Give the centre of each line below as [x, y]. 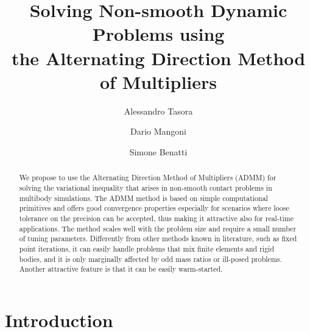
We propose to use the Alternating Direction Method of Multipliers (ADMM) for [148, 178]
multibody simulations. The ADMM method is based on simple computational [143, 198]
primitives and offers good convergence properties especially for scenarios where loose [154, 208]
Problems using [158, 34]
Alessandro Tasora [158, 111]
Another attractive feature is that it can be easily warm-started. [121, 269]
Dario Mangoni [158, 131]
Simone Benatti [158, 151]
